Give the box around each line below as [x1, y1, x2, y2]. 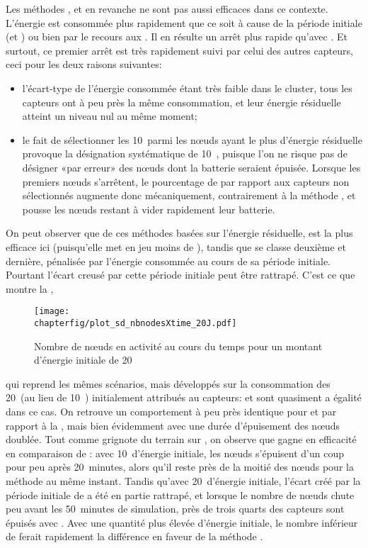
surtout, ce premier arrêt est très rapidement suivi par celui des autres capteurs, [6, 43, 353, 57]
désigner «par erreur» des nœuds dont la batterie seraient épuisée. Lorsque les [22, 160, 361, 174]
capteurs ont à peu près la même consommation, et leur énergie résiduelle [22, 94, 341, 109]
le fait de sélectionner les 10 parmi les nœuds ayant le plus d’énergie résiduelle [22, 132, 362, 147]
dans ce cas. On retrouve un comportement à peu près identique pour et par [6, 403, 337, 418]
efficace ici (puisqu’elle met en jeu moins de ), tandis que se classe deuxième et [6, 239, 347, 254]
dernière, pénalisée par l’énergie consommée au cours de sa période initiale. [6, 253, 331, 268]
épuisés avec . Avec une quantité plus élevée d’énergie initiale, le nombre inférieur [6, 515, 358, 530]
